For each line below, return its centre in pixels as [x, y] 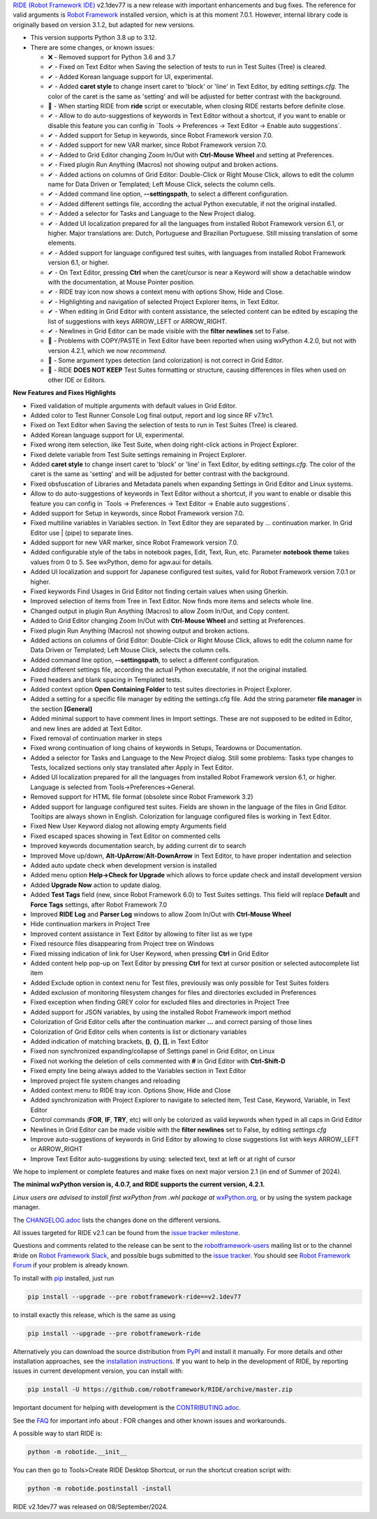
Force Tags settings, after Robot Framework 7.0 [99, 905]
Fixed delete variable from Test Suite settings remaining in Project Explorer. [139, 454]
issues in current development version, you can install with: [98, 1371]
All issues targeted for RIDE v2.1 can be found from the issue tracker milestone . [126, 1233]
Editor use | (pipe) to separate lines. [82, 533]
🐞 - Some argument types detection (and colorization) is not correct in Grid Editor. [166, 361]
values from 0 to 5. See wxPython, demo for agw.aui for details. [121, 562]
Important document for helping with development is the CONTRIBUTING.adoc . [127, 1408]
